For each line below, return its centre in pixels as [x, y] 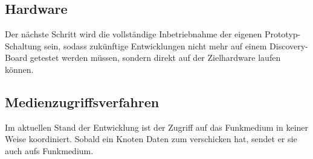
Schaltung [23, 45]
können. [19, 69]
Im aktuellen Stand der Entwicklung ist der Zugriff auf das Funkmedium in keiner [157, 127]
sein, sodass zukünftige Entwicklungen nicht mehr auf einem [155, 45]
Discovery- [289, 45]
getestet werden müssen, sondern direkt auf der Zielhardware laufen [155, 58]
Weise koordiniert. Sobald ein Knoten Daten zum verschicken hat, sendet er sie [151, 139]
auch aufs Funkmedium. [49, 150]
